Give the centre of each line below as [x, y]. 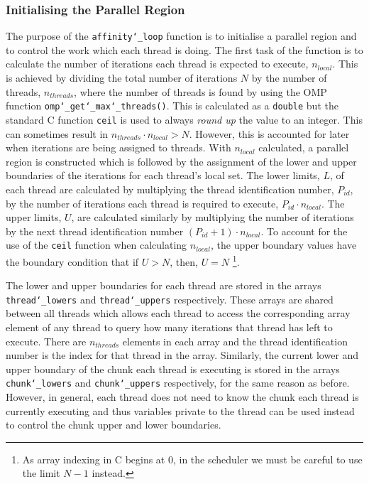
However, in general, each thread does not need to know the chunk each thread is [182, 397]
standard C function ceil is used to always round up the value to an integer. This [184, 119]
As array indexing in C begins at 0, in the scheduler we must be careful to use [192, 459]
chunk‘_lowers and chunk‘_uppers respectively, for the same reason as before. [178, 383]
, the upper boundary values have [283, 245]
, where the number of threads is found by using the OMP [200, 91]
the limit [41, 473]
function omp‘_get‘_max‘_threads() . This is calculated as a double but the [172, 106]
